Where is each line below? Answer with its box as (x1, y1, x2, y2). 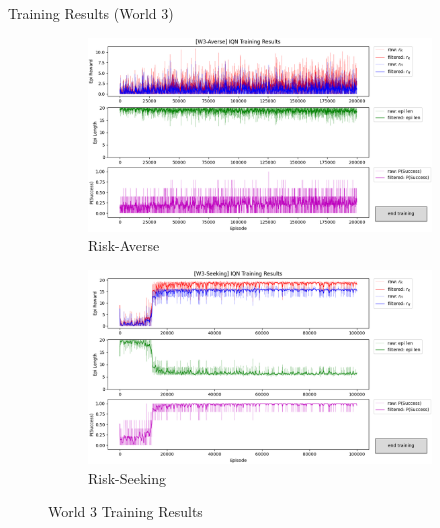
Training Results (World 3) (8, 3, 174, 23)
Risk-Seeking (88, 467, 167, 488)
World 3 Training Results (48, 501, 203, 522)
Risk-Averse (88, 235, 160, 256)
